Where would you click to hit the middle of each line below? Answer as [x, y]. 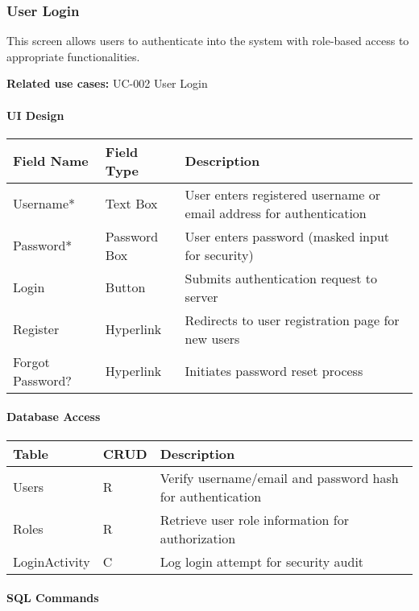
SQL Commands [53, 598]
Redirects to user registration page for [292, 320]
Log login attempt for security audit [262, 561]
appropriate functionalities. [73, 56]
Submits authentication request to [281, 278]
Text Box [131, 204]
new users [212, 338]
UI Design [35, 115]
